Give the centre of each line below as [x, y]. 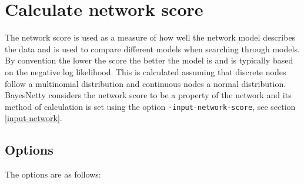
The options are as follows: [53, 174]
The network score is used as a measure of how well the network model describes [150, 37]
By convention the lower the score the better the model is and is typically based [149, 60]
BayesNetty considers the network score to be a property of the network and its [148, 95]
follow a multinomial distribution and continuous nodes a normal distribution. [146, 83]
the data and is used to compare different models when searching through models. [152, 48]
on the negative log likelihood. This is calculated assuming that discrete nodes [146, 71]
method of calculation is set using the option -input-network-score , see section [150, 106]
